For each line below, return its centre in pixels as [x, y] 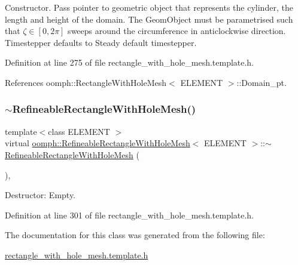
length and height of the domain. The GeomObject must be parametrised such [149, 19]
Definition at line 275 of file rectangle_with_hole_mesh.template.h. [130, 62]
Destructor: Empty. [40, 195]
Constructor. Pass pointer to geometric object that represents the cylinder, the [149, 7]
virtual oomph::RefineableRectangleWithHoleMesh [98, 143]
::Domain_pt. [261, 82]
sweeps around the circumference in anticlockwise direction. [177, 31]
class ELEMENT [79, 131]
